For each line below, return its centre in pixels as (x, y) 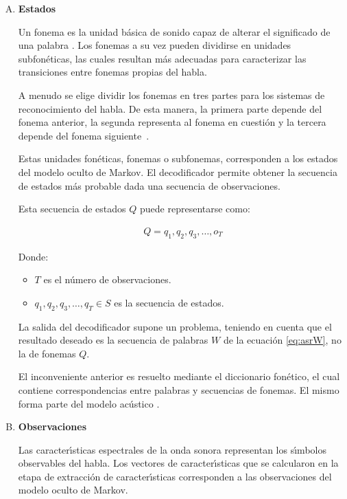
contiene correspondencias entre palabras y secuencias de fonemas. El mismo (179, 389)
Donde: (33, 256)
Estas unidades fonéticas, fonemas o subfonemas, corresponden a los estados (178, 158)
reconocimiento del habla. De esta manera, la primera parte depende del (170, 108)
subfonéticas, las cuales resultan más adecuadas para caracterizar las (162, 58)
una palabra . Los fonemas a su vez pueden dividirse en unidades (155, 45)
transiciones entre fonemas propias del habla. (112, 72)
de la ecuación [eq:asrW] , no (282, 340)
